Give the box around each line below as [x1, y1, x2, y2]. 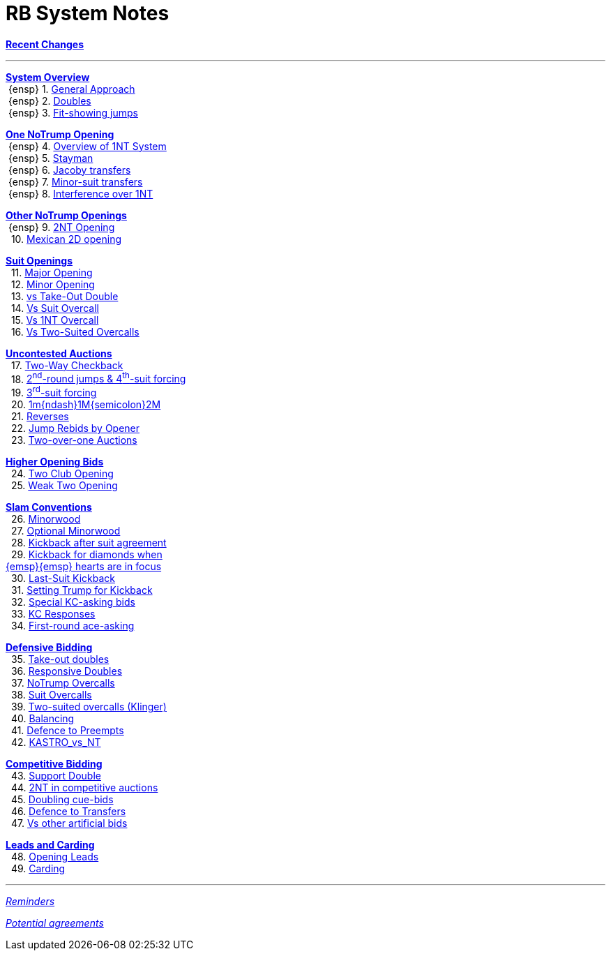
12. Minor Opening [10, 278, 95, 290]
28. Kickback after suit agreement [10, 537, 167, 549]
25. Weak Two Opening [10, 479, 118, 492]
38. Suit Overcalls [10, 689, 92, 701]
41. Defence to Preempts [10, 724, 124, 737]
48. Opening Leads [10, 851, 99, 863]
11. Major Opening [10, 266, 93, 278]
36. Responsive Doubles [10, 665, 123, 678]
